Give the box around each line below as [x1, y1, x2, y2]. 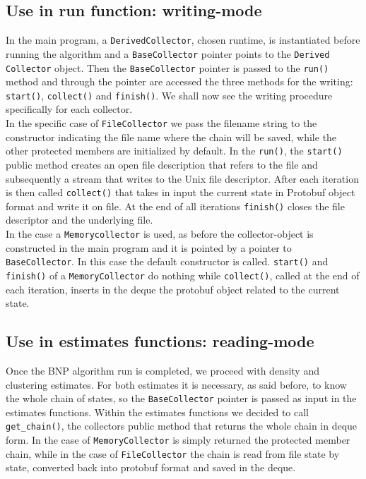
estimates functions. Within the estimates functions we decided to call [6, 404, 309, 419]
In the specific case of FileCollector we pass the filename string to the [6, 116, 317, 131]
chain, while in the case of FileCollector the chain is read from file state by [6, 446, 340, 461]
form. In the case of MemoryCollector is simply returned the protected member [6, 432, 350, 447]
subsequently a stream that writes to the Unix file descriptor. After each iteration [6, 171, 359, 186]
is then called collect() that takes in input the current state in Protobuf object [6, 185, 355, 200]
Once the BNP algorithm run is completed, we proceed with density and [6, 363, 319, 377]
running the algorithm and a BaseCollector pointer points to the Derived [6, 46, 330, 61]
